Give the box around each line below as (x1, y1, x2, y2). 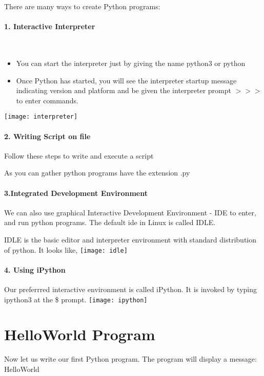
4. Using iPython (4, 264, 66, 275)
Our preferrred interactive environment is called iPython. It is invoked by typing (4, 284, 257, 295)
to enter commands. (16, 95, 78, 105)
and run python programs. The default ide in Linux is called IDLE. (4, 217, 216, 228)
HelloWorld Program (4, 324, 155, 345)
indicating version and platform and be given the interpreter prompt (16, 85, 231, 96)
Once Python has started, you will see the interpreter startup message (16, 75, 237, 85)
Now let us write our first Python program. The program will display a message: (4, 353, 257, 364)
